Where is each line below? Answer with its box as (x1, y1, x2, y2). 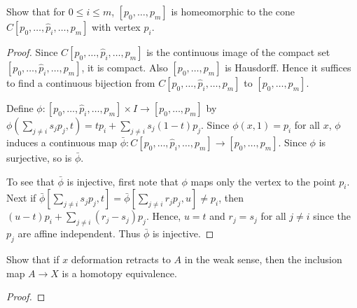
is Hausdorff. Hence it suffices (225, 60, 351, 74)
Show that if (6, 251, 59, 266)
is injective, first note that (66, 174, 178, 188)
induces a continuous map (6, 135, 118, 149)
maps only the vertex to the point (190, 174, 336, 188)
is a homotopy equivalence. (62, 265, 177, 280)
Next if (6, 190, 36, 205)
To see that (6, 174, 55, 188)
